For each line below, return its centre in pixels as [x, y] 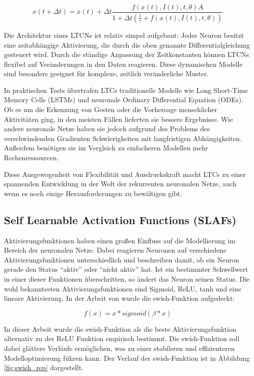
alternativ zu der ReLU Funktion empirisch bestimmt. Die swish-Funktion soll [122, 338]
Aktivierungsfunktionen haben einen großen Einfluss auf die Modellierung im [120, 240]
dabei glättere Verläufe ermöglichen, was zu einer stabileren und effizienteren [119, 348]
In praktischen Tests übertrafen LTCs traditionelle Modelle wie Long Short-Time [126, 90]
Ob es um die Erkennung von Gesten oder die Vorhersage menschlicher [111, 109]
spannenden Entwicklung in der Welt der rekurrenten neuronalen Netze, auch [120, 184]
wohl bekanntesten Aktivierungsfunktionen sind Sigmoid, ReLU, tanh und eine [123, 288]
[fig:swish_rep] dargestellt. [44, 367]
